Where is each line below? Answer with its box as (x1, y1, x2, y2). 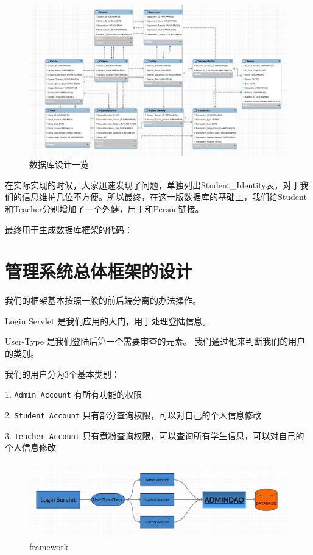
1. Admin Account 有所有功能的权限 (5, 388, 142, 401)
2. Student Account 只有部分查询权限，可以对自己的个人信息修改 (5, 408, 262, 421)
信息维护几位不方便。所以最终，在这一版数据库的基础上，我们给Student (21, 190, 307, 203)
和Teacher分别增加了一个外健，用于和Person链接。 (5, 202, 204, 215)
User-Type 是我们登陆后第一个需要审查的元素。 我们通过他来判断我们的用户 (5, 335, 306, 348)
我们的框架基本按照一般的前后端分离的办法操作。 (5, 294, 201, 307)
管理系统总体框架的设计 (5, 259, 193, 284)
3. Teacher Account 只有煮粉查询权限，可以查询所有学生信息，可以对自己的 (5, 429, 304, 442)
